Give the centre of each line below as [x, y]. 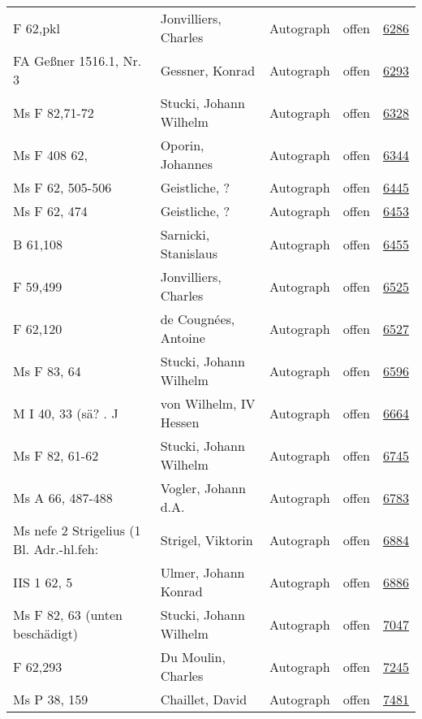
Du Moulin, [193, 657]
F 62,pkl [37, 28]
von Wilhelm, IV [208, 403]
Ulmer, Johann [202, 572]
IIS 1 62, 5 [43, 582]
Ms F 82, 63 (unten [68, 615]
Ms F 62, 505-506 [62, 187]
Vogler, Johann [203, 488]
